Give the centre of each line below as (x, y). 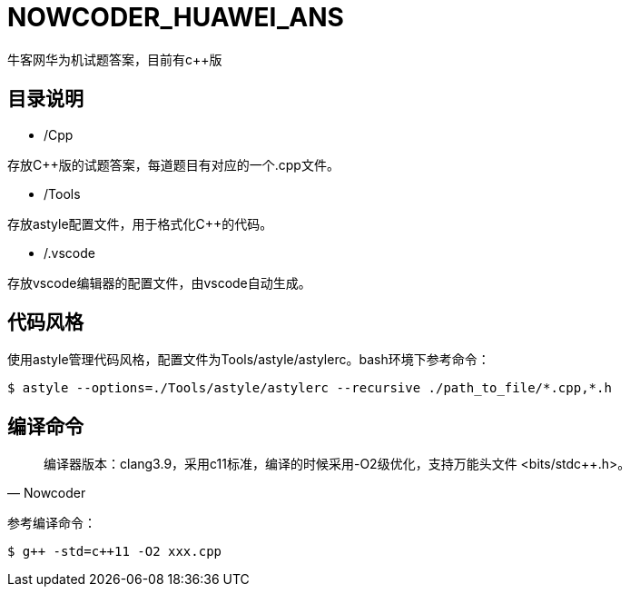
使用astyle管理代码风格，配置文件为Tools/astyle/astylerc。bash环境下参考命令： (249, 360)
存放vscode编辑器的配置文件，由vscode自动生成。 (159, 282)
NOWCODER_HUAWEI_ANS (176, 17)
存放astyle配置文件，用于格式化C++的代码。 (140, 223)
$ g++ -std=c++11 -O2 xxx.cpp (115, 552)
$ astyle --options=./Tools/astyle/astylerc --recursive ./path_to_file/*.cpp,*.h (310, 388)
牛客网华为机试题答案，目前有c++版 (115, 59)
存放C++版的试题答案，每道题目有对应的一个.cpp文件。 (173, 164)
